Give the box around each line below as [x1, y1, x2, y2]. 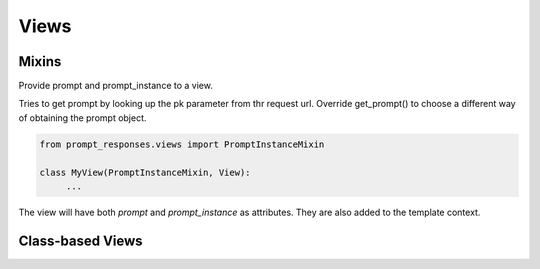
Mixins [18, 53, 62, 70]
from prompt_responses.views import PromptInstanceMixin [39, 138, 325, 150]
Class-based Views [18, 232, 144, 249]
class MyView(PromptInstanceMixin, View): [39, 166, 251, 178]
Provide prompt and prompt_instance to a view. [18, 80, 214, 92]
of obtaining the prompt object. [18, 111, 147, 124]
